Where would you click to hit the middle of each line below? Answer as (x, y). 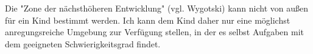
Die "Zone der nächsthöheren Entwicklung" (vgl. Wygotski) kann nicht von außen (157, 8)
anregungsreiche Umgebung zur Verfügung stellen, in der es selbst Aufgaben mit (154, 32)
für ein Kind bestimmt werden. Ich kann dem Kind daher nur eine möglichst (148, 20)
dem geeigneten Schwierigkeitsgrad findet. (83, 43)
